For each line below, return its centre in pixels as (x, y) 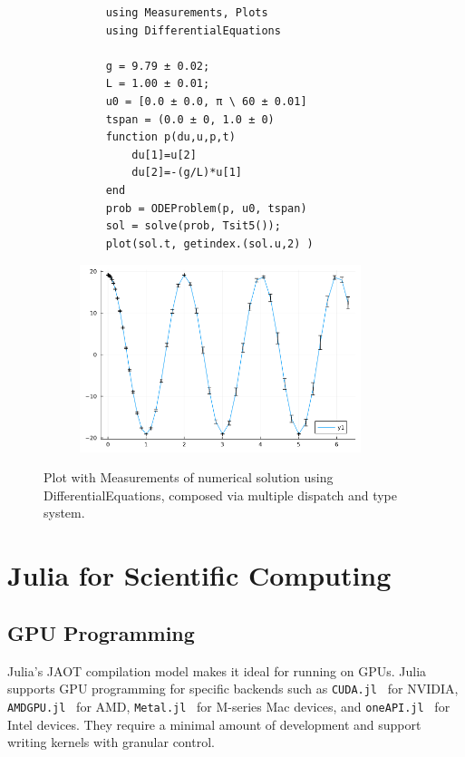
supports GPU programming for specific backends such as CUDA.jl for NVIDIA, (233, 689)
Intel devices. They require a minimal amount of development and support (214, 724)
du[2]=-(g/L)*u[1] (187, 173)
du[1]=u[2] (164, 155)
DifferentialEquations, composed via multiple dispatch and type (220, 495)
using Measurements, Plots (187, 13)
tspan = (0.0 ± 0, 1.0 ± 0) (190, 119)
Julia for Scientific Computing (199, 575)
